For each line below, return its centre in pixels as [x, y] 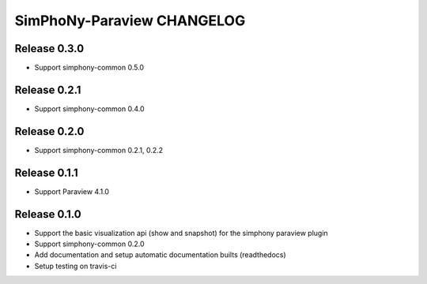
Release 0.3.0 [49, 49]
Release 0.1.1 [46, 172]
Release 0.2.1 [48, 90]
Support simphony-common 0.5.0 [89, 68]
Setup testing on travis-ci [76, 266]
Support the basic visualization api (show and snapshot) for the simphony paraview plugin [181, 233]
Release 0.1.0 [48, 214]
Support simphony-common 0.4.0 [90, 108]
